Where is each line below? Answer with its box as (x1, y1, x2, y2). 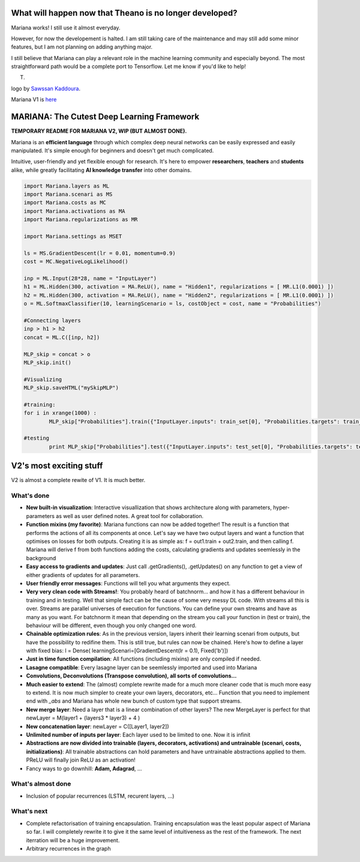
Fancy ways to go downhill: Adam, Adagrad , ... (26, 765, 142, 772)
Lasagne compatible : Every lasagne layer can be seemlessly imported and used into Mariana (26, 664, 257, 671)
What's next (11, 807, 48, 816)
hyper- (273, 504, 290, 511)
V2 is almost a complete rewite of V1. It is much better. (11, 477, 146, 484)
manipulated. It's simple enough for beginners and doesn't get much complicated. (11, 147, 214, 154)
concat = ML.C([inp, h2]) (23, 334, 100, 341)
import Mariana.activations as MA (23, 207, 125, 215)
